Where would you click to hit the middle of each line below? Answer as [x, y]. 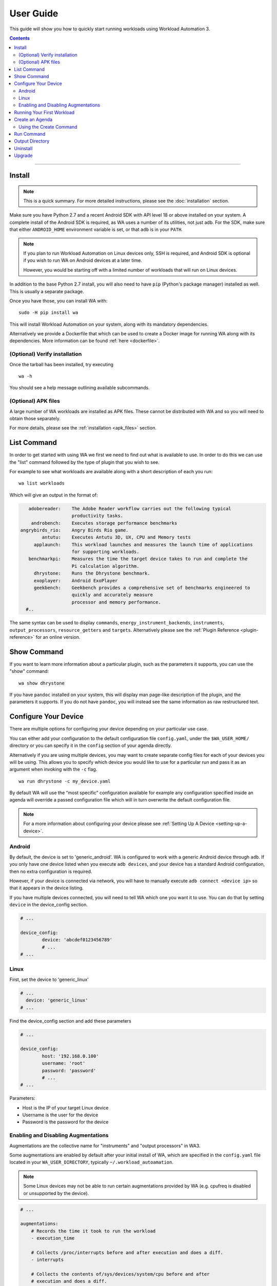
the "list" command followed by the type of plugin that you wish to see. [85, 462]
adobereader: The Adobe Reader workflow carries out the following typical [130, 508]
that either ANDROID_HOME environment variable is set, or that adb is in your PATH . [96, 229]
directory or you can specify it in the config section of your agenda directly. [91, 745]
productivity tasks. [97, 516]
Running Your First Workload [44, 112]
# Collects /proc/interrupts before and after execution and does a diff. [127, 1252]
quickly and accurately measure [112, 595]
